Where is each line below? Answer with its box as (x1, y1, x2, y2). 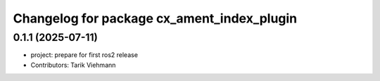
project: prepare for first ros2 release (30, 51, 139, 59)
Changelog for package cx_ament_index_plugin (13, 11, 298, 26)
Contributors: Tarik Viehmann (30, 61, 116, 69)
